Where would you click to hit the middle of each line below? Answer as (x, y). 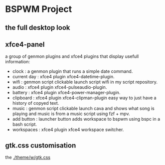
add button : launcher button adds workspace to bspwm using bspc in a (86, 119)
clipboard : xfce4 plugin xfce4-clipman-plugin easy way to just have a (84, 98)
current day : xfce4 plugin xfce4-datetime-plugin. (63, 77)
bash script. (25, 124)
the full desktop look (38, 28)
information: (18, 62)
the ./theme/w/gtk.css (28, 158)
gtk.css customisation (41, 145)
